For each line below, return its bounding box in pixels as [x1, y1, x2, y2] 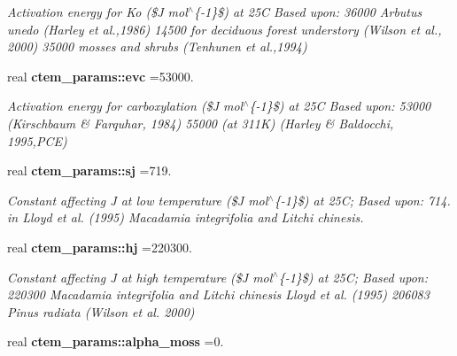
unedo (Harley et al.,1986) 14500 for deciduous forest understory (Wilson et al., [7, 19, 442, 38]
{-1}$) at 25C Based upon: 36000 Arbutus [194, 3, 422, 20]
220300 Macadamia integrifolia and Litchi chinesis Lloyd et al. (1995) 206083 [7, 285, 430, 304]
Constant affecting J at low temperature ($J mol [7, 190, 268, 209]
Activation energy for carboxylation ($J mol [7, 97, 244, 115]
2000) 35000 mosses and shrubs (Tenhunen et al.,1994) [7, 37, 307, 56]
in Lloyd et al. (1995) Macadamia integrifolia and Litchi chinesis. [7, 208, 364, 227]
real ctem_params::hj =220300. [7, 237, 192, 256]
